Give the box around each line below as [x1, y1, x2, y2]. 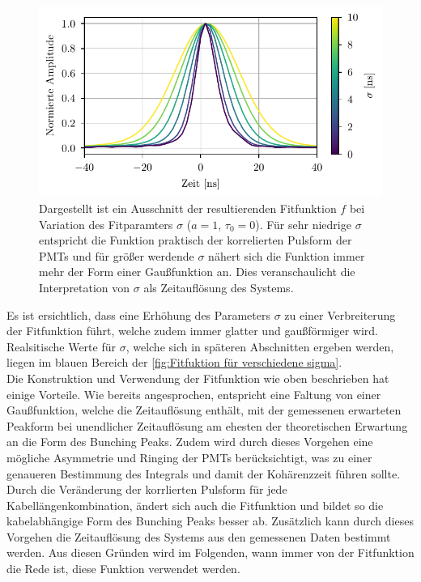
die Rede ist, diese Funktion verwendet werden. [6, 560, 240, 577]
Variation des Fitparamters [39, 215, 173, 232]
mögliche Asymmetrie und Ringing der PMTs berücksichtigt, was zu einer [6, 448, 372, 465]
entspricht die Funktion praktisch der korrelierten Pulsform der [39, 232, 352, 249]
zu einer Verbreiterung [284, 306, 396, 323]
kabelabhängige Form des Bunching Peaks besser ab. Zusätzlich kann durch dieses [6, 512, 414, 529]
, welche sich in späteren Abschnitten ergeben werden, [125, 338, 394, 355]
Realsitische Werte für [6, 338, 116, 355]
